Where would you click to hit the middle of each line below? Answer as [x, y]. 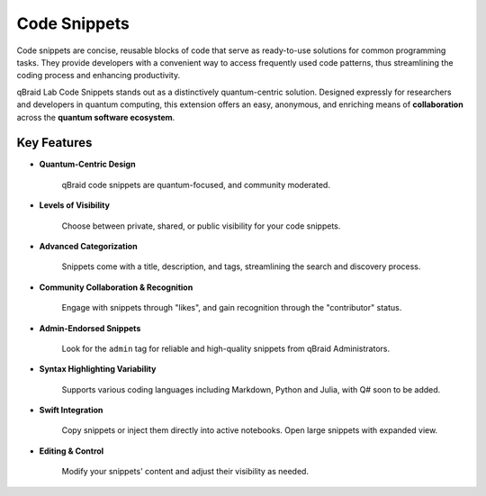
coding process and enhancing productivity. [98, 76]
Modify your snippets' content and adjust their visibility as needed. [185, 472]
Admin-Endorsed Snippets [90, 328]
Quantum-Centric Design [87, 164]
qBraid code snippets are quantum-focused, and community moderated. [196, 185]
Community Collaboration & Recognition [116, 287]
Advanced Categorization [89, 246]
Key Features [54, 143]
